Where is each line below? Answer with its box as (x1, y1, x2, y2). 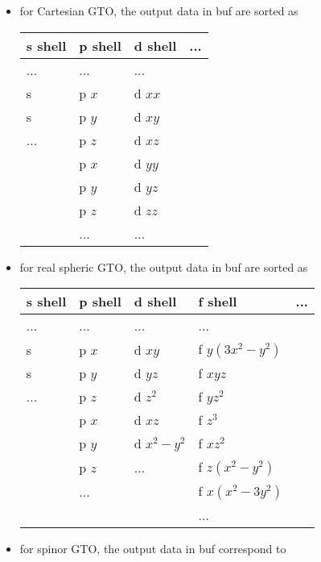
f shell (198, 292, 237, 311)
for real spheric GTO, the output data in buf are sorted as (19, 258, 308, 275)
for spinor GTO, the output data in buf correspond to (19, 540, 286, 557)
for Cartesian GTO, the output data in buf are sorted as (19, 2, 298, 19)
